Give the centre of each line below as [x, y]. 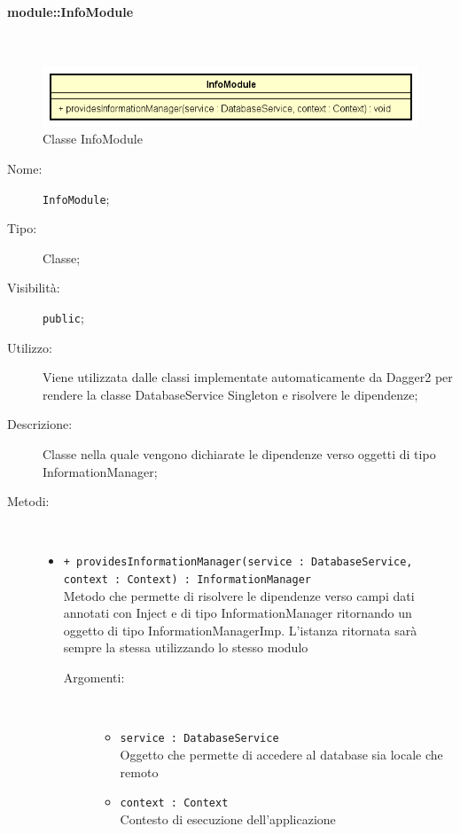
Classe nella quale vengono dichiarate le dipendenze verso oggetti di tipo [239, 454]
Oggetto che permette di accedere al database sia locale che [281, 754]
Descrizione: [40, 424]
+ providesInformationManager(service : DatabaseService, [238, 562]
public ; [63, 317]
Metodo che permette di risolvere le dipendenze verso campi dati [239, 595]
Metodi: [28, 501]
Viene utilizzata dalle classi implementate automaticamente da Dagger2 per [248, 377]
